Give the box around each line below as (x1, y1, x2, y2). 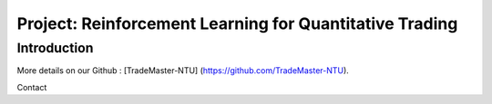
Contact (16, 81, 47, 92)
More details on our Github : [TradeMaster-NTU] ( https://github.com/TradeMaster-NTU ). (16, 65, 350, 76)
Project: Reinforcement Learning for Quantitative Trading (16, 14, 458, 33)
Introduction (16, 40, 94, 56)
